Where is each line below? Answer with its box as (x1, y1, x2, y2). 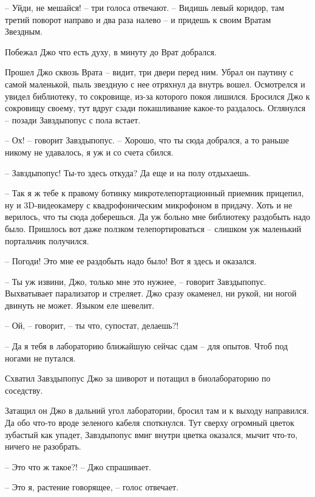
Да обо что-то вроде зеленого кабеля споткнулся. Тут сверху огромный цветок (5, 416, 294, 429)
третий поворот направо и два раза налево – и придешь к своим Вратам (5, 13, 271, 26)
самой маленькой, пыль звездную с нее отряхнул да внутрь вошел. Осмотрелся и (5, 77, 305, 90)
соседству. (5, 383, 43, 396)
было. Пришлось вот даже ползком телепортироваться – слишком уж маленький (5, 222, 302, 235)
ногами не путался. (5, 351, 76, 364)
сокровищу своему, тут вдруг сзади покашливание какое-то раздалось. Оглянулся (5, 101, 306, 114)
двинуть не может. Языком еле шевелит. (5, 298, 155, 311)
